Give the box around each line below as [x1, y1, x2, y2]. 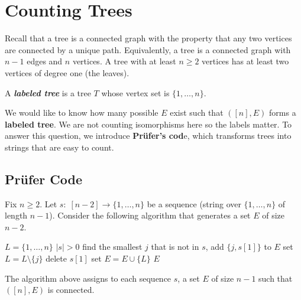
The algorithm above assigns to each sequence [5, 272, 171, 284]
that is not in [151, 240, 199, 253]
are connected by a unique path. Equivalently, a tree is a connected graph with [5, 43, 291, 56]
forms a [269, 106, 296, 119]
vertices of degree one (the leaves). [5, 66, 130, 79]
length [5, 209, 28, 221]
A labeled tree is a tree [5, 86, 91, 99]
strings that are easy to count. [5, 141, 114, 153]
